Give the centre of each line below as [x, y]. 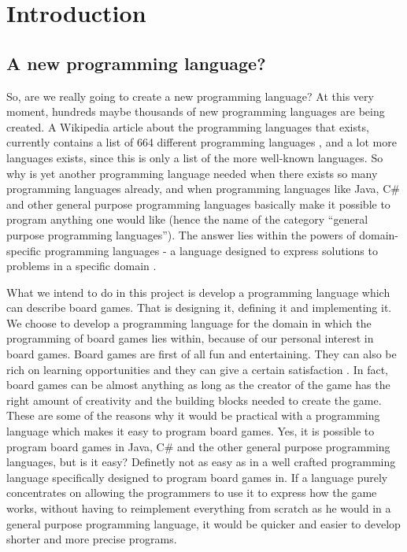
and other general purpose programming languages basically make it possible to [198, 204]
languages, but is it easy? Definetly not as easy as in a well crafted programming [201, 462]
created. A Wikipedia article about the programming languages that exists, [188, 126]
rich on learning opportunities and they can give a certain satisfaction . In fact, [197, 369]
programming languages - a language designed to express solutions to [211, 250]
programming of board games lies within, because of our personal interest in [190, 338]
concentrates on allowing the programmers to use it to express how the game [192, 493]
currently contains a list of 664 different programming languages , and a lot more [202, 142]
